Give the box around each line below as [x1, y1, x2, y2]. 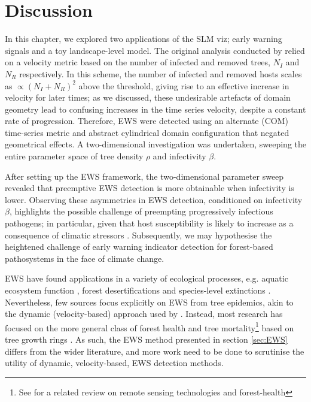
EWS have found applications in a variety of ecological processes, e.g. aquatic [5, 272, 288, 285]
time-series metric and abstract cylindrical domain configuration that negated [5, 126, 289, 138]
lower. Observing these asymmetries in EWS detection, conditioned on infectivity [5, 193, 303, 205]
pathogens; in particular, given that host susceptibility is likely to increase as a [5, 217, 294, 229]
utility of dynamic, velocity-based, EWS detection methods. [5, 356, 224, 369]
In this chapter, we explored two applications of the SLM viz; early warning [5, 32, 282, 45]
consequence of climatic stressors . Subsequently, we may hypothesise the [5, 228, 272, 241]
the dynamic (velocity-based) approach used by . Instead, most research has [5, 307, 283, 320]
